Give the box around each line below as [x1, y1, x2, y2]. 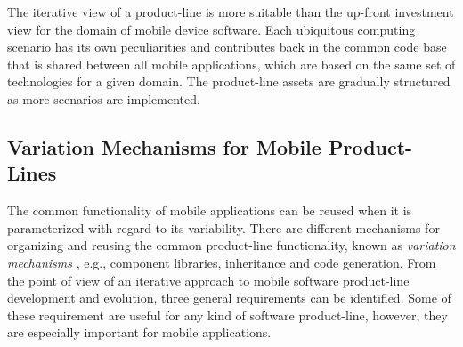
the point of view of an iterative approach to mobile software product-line [7, 270, 410, 289]
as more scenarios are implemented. [7, 89, 200, 108]
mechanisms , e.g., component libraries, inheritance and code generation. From [7, 253, 436, 271]
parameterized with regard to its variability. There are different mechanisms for [7, 218, 440, 237]
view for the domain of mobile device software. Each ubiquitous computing [7, 20, 416, 38]
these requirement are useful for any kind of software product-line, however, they [7, 305, 448, 324]
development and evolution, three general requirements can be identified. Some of [7, 288, 451, 307]
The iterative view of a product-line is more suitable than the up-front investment [7, 3, 454, 20]
